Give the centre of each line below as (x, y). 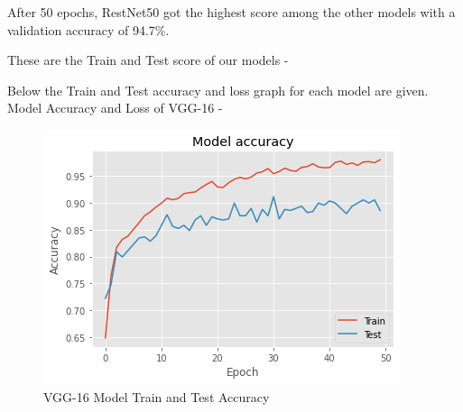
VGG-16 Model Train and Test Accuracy (157, 396)
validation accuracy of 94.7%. (88, 29)
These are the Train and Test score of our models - (148, 60)
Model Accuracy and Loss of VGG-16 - (115, 108)
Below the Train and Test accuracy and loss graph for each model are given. (218, 90)
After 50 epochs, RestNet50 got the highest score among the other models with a (231, 12)
